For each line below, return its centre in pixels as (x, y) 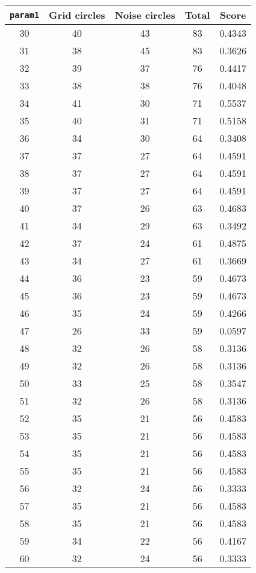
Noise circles (145, 15)
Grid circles (77, 15)
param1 (25, 15)
